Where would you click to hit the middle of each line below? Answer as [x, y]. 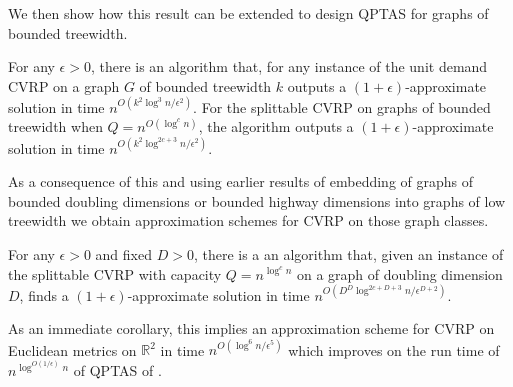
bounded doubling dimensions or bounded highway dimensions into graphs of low [257, 200]
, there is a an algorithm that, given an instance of [348, 253]
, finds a [44, 294]
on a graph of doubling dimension [399, 273]
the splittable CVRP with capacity [115, 273]
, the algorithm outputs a [276, 126]
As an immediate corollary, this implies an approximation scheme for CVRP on [251, 328]
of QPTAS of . [117, 369]
